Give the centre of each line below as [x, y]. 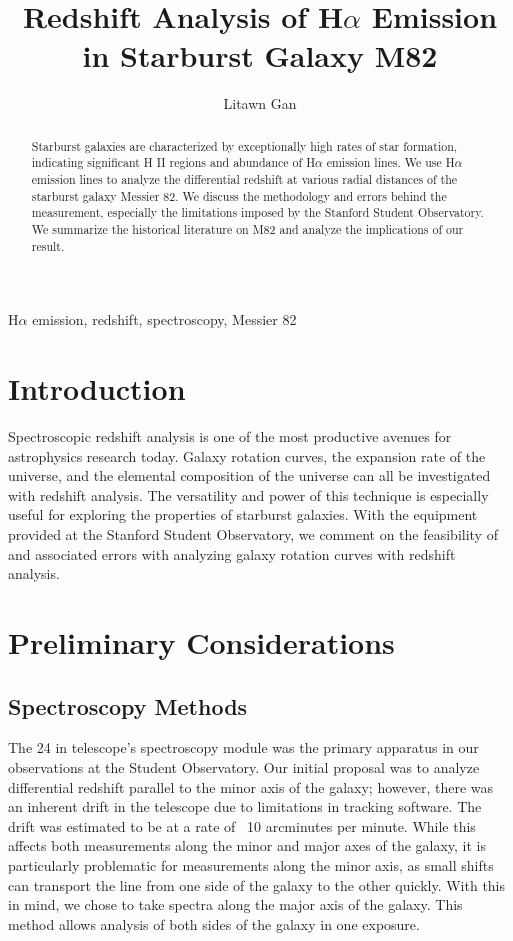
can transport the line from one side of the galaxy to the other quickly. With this [257, 884]
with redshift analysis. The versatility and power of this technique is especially [248, 494]
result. [48, 245]
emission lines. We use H [390, 162]
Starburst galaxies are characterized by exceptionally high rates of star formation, [244, 145]
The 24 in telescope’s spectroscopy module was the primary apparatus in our [243, 747]
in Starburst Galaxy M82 [260, 55]
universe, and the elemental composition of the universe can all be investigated [249, 475]
